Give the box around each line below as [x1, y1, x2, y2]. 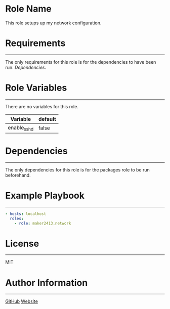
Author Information [5, 277, 88, 288]
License [5, 238, 39, 249]
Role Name [5, 3, 52, 15]
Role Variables [5, 82, 67, 94]
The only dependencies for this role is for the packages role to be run [5, 166, 150, 172]
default [38, 115, 57, 122]
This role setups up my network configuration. [5, 20, 102, 26]
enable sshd [8, 124, 34, 132]
